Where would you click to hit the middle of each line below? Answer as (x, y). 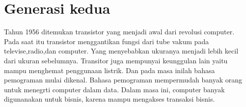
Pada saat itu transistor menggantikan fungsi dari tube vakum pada (107, 41)
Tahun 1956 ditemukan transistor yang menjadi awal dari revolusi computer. (119, 32)
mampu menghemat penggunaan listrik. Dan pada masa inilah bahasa (109, 70)
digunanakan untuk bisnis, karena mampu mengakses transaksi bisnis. (109, 99)
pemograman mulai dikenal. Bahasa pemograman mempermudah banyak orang (123, 80)
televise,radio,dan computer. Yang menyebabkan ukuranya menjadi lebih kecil (121, 51)
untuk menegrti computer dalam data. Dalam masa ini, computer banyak (114, 89)
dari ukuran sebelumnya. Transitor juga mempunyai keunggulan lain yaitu (116, 60)
